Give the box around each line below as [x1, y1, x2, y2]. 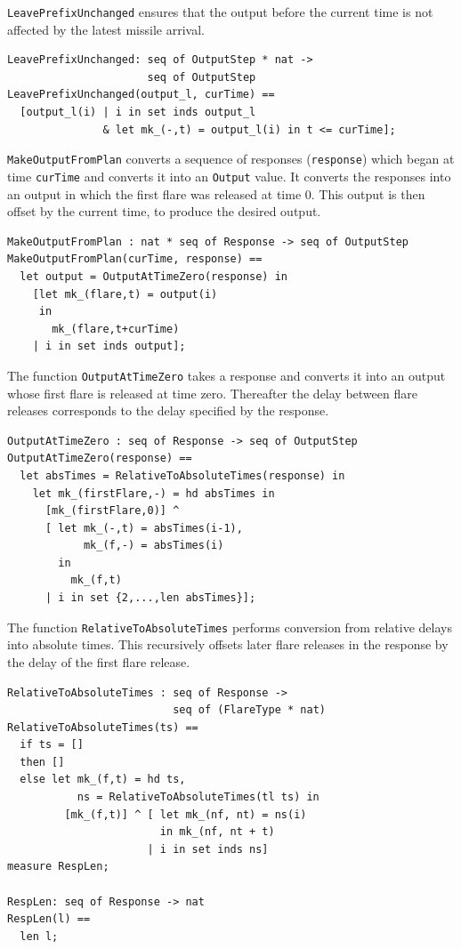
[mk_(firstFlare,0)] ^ [44, 504, 180, 518]
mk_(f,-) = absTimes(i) [83, 539, 224, 552]
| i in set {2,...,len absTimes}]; [44, 591, 256, 605]
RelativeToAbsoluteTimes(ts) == [7, 720, 198, 734]
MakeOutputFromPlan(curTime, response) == [7, 253, 263, 266]
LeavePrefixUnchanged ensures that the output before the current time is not [7, 3, 433, 20]
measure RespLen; [7, 860, 109, 873]
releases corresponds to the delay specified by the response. [7, 401, 329, 420]
